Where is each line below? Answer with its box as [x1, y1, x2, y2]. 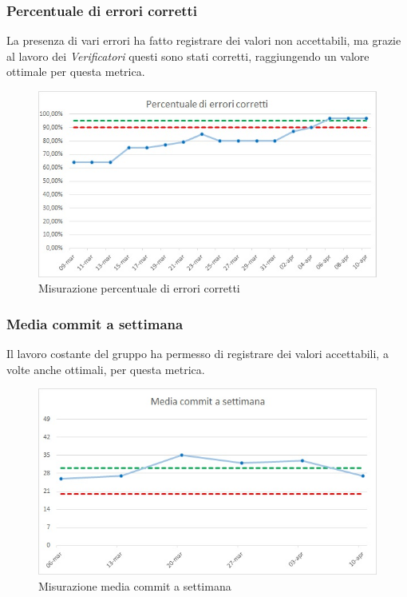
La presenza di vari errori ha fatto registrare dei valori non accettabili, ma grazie [6, 32, 401, 49]
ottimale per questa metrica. [6, 63, 145, 80]
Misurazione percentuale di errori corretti [38, 280, 240, 297]
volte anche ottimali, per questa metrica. [6, 360, 205, 377]
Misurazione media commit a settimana [38, 577, 231, 594]
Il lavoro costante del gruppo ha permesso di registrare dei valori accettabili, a [6, 345, 389, 362]
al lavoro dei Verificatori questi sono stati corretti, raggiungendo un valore [6, 47, 369, 64]
